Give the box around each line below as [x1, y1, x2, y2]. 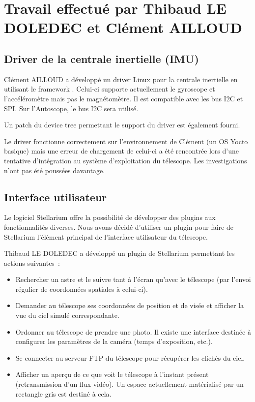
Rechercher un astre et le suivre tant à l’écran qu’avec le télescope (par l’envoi [15, 274, 251, 284]
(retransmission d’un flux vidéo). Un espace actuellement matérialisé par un [15, 379, 244, 389]
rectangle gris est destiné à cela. [15, 388, 112, 399]
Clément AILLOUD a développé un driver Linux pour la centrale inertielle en [4, 74, 238, 84]
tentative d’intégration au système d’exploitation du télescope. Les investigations [4, 155, 247, 165]
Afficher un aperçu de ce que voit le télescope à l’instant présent [15, 369, 209, 379]
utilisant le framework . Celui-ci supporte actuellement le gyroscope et [4, 84, 215, 94]
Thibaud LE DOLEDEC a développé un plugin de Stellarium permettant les [4, 248, 235, 258]
